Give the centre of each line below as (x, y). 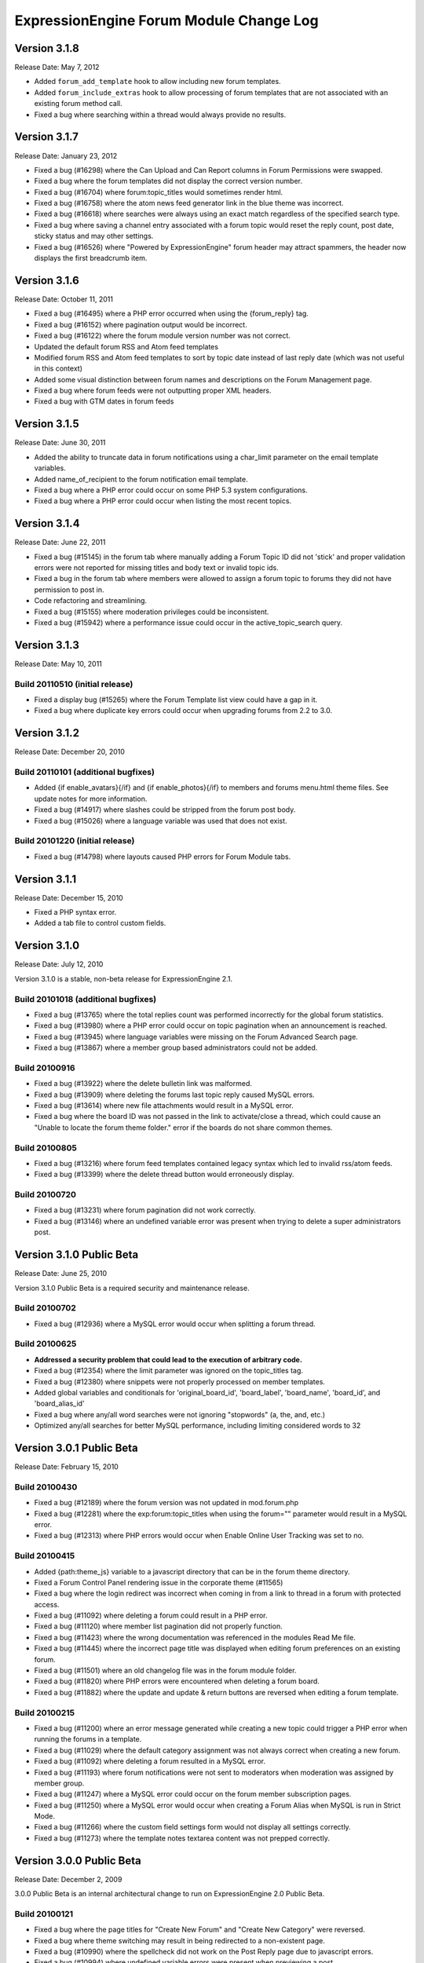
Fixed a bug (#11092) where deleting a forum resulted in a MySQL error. (150, 1761)
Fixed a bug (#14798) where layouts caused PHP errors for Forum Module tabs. (163, 857)
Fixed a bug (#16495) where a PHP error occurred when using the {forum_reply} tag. (172, 313)
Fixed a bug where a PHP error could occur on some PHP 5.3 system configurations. (171, 490)
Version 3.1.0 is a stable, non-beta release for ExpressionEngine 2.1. (124, 978)
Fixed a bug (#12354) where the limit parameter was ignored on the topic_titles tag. (169, 1371)
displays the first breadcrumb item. (91, 258)
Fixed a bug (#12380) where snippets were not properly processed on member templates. (180, 1381)
